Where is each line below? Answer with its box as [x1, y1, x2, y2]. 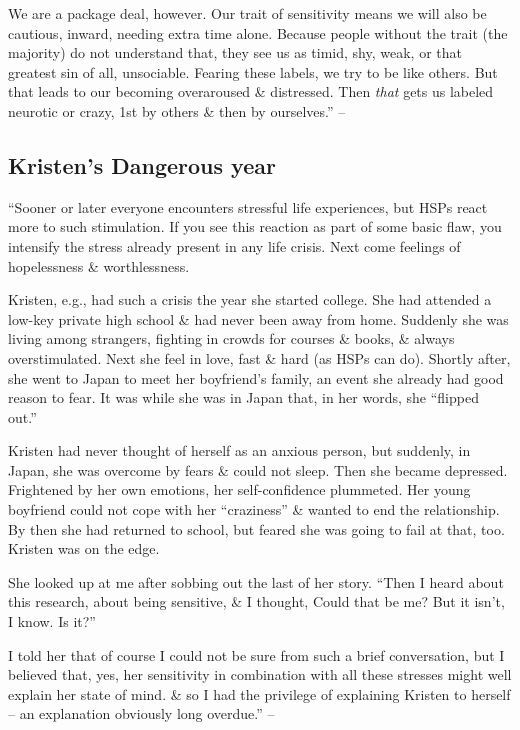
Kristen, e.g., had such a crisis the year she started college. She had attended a [8, 289, 492, 310]
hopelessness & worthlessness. [8, 255, 190, 276]
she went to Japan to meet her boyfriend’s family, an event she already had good [8, 367, 504, 388]
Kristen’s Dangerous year [8, 149, 276, 180]
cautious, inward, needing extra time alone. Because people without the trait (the [8, 22, 508, 43]
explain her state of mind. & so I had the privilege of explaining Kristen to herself [8, 683, 511, 704]
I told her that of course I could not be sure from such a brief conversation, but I [8, 644, 505, 665]
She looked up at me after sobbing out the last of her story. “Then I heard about [8, 571, 504, 592]
